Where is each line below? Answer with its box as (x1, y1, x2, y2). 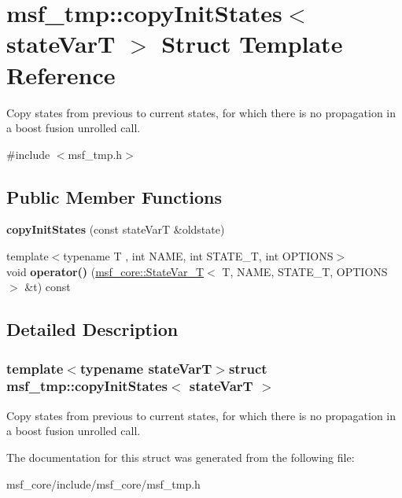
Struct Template (161, 28, 343, 60)
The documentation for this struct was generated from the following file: (6, 448, 355, 465)
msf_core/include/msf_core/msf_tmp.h (6, 475, 201, 492)
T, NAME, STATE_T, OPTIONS (222, 263, 388, 279)
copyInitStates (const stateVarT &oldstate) (6, 221, 225, 238)
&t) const (24, 279, 71, 295)
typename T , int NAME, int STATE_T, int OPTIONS (63, 248, 334, 264)
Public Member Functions (6, 184, 222, 208)
